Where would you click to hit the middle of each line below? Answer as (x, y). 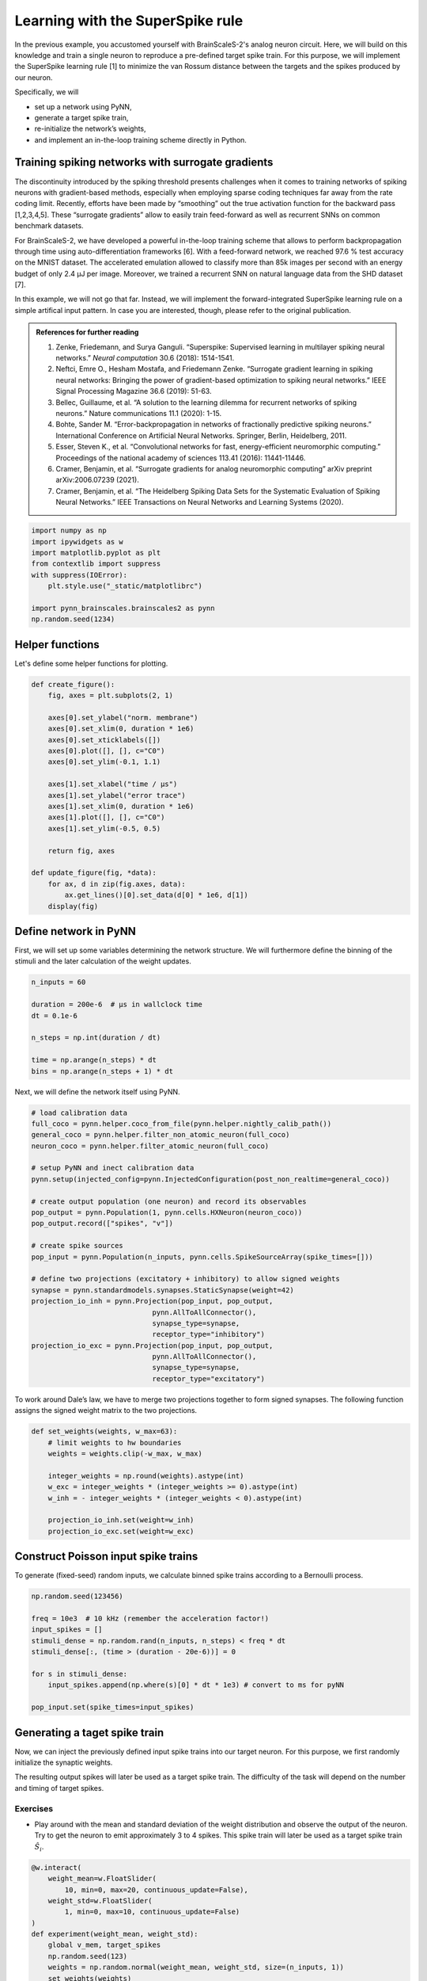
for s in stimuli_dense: (79, 1674)
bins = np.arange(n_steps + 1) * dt (102, 1071)
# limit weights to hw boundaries (115, 1443)
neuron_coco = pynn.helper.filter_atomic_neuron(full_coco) (150, 1146)
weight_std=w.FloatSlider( (100, 1901)
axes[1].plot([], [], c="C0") (106, 817)
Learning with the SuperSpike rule (129, 21)
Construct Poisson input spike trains (106, 1557)
